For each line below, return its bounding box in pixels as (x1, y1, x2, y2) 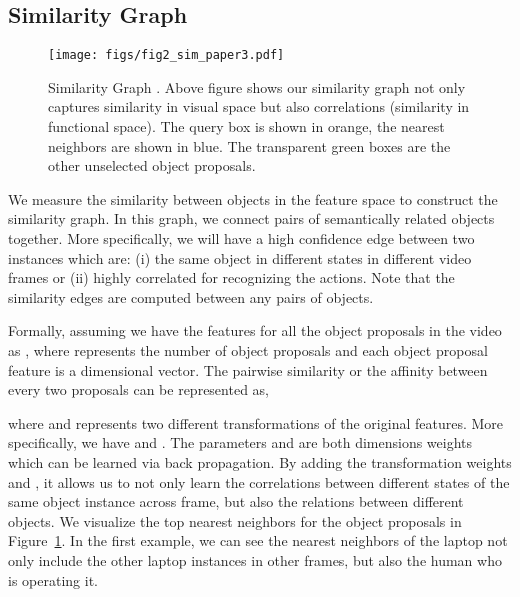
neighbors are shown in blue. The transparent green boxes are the (48, 135, 451, 156)
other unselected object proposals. (48, 155, 256, 176)
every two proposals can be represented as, (8, 379, 269, 400)
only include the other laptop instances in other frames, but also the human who (8, 549, 502, 570)
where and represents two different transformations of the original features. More (8, 412, 504, 433)
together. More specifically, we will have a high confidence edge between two (8, 228, 475, 249)
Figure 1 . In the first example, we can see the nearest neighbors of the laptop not (8, 530, 508, 551)
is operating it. (8, 569, 98, 590)
